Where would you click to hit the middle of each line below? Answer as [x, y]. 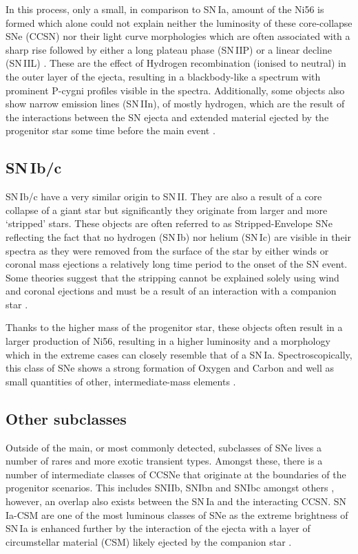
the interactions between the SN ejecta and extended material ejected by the [167, 117]
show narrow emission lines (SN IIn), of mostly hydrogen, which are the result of [175, 104]
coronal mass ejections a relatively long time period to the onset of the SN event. [177, 264]
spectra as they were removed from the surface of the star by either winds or [167, 250]
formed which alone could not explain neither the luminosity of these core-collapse [179, 22]
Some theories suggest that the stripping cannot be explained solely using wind [172, 277]
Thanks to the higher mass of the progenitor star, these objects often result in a [174, 327]
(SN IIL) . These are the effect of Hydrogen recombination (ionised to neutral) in [176, 63]
